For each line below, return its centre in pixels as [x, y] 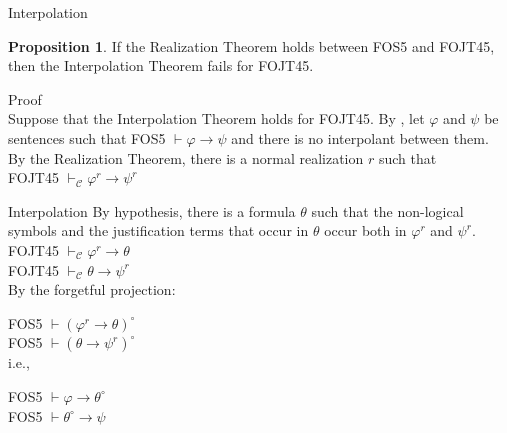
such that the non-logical [387, 210]
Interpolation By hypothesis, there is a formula [152, 210]
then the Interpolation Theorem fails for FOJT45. [161, 65]
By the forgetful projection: [92, 289]
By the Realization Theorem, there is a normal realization [186, 157]
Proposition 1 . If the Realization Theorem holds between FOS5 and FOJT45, [251, 45]
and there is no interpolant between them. [360, 137]
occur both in [365, 230]
